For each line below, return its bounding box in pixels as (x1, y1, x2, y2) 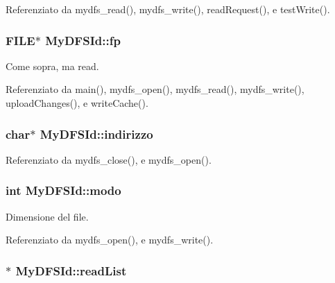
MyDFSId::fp (45, 31, 121, 49)
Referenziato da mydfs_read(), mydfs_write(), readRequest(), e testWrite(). (6, 2, 330, 16)
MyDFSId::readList (15, 261, 127, 279)
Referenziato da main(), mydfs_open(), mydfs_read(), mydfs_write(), (6, 82, 304, 96)
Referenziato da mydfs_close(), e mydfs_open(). (6, 152, 212, 166)
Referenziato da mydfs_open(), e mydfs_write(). (6, 232, 214, 247)
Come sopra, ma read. (6, 58, 99, 73)
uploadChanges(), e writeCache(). (6, 96, 148, 110)
